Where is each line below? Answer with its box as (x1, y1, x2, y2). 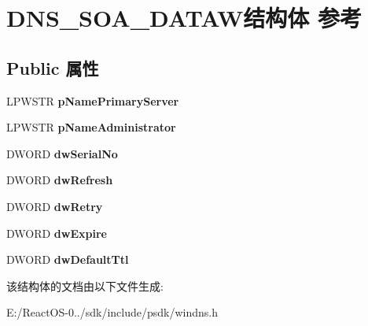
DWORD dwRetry (6, 198, 103, 214)
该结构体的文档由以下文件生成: (6, 277, 164, 294)
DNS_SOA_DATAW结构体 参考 (6, 2, 362, 34)
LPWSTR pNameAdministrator (6, 119, 176, 135)
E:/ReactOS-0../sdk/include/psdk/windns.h (6, 304, 219, 320)
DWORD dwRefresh (6, 172, 113, 188)
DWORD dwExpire (6, 224, 107, 241)
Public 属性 (6, 55, 99, 80)
